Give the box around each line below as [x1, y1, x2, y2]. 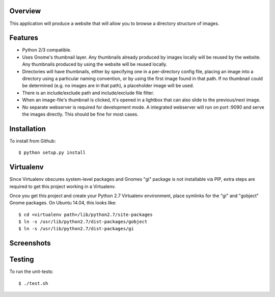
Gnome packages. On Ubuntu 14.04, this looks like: [9, 200, 117, 206]
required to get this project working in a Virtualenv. [9, 183, 116, 190]
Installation [9, 124, 46, 133]
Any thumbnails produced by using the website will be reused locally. [22, 61, 168, 67]
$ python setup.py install [18, 150, 86, 155]
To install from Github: [9, 138, 56, 144]
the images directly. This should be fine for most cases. [22, 111, 139, 117]
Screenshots [9, 239, 51, 248]
